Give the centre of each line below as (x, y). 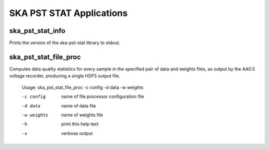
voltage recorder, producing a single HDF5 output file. (65, 76)
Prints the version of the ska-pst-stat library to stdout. (65, 43)
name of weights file (82, 114)
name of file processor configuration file (103, 96)
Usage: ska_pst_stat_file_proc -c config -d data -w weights (82, 87)
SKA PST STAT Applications (68, 13)
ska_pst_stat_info (37, 31)
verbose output (77, 133)
